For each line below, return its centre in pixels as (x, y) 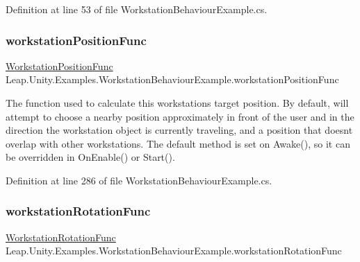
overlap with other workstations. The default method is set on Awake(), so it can (178, 143)
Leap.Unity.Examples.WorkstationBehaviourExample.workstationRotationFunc (174, 251)
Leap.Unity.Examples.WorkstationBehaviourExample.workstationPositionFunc (172, 79)
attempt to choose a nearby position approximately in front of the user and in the (180, 116)
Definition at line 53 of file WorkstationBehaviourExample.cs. (137, 9)
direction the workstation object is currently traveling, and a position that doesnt (179, 130)
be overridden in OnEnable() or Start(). (90, 157)
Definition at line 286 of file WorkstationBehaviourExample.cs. (139, 180)
